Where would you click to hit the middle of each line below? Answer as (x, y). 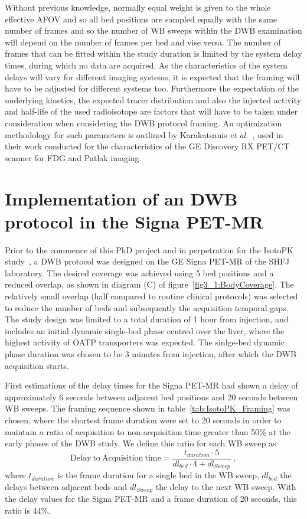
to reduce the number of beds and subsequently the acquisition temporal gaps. (147, 307)
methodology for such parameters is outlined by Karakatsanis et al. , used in (144, 134)
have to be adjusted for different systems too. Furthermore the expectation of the (152, 88)
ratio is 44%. (28, 510)
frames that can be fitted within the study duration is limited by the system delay (153, 53)
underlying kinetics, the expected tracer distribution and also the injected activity (153, 99)
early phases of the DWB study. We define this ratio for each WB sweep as (141, 443)
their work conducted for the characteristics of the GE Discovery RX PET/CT (147, 146)
